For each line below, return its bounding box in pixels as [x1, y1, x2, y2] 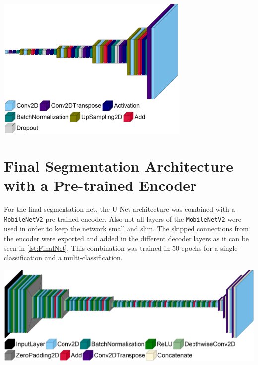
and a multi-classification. [44, 252, 123, 263]
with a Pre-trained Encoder [4, 175, 197, 195]
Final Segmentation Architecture [4, 156, 233, 176]
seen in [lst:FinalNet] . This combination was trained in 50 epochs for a [4, 243, 218, 253]
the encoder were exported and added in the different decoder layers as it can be [4, 233, 249, 243]
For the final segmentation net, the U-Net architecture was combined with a [4, 204, 235, 214]
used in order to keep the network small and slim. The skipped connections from [4, 223, 249, 234]
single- [220, 243, 240, 253]
